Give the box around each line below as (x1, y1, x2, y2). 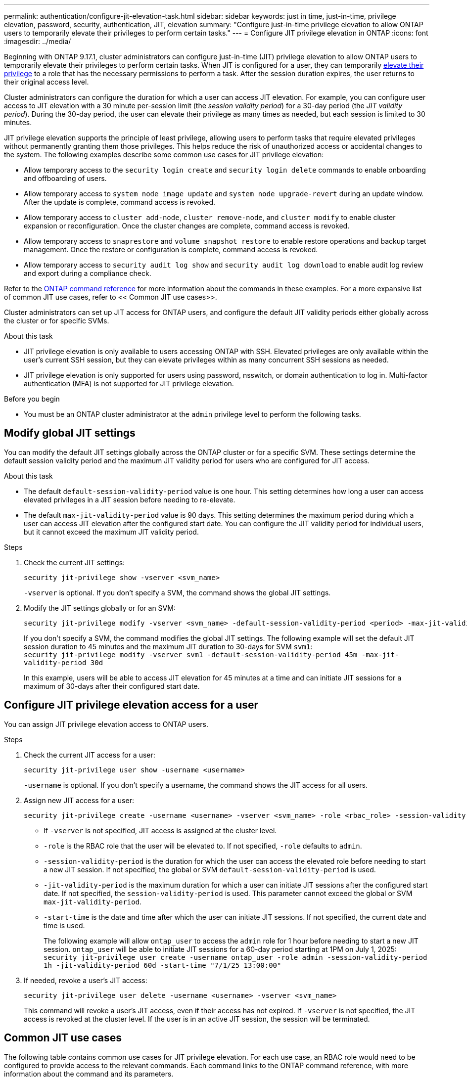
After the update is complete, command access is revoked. (24, 198, 216, 206)
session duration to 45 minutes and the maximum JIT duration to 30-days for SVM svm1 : (24, 642, 313, 651)
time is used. (44, 921, 85, 930)
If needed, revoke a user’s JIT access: (24, 976, 147, 985)
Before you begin (4, 395, 60, 403)
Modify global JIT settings (4, 427, 136, 440)
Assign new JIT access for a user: (24, 796, 134, 805)
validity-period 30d (24, 658, 103, 667)
